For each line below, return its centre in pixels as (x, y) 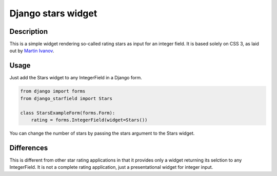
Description (29, 31)
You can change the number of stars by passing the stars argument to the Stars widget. (102, 133)
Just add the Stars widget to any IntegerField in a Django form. (76, 78)
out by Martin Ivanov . (32, 51)
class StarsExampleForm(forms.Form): (68, 113)
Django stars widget (53, 13)
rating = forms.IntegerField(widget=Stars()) (89, 120)
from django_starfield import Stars (66, 98)
